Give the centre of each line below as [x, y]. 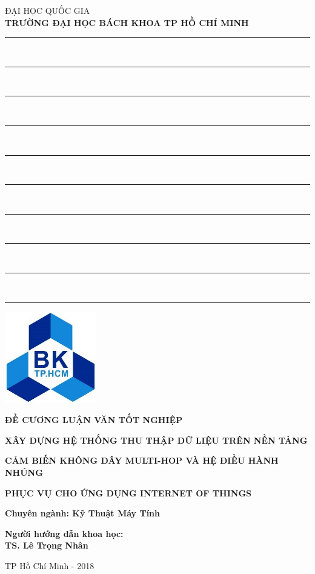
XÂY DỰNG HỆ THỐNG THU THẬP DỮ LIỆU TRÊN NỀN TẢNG [156, 440]
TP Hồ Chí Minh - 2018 [50, 566]
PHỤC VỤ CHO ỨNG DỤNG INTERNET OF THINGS [128, 492]
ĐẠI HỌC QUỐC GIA [48, 10]
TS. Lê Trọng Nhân [47, 545]
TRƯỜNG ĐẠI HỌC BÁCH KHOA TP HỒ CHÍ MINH [127, 22]
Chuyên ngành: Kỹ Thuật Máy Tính [83, 513]
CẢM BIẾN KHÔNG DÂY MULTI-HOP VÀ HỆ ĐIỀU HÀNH [142, 460]
